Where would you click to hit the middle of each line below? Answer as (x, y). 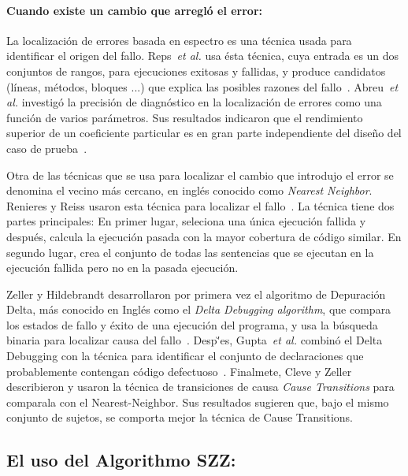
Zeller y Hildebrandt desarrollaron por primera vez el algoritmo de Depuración (196, 294)
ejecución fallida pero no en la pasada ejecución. (122, 268)
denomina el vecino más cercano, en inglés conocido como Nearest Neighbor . (189, 190)
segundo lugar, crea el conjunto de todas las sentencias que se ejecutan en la (190, 252)
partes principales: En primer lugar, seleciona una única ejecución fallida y (186, 221)
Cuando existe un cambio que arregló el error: (135, 10)
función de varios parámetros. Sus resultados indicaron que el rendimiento (185, 117)
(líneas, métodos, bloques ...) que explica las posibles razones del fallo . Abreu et (202, 86)
